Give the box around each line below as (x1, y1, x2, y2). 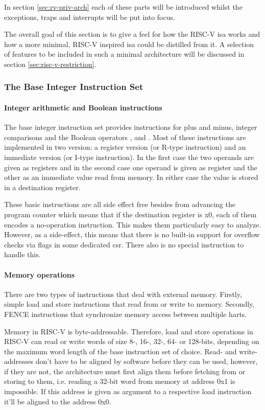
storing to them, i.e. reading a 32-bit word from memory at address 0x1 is (4, 376, 235, 386)
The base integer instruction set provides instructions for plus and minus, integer (4, 122, 257, 132)
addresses (4, 356, 34, 367)
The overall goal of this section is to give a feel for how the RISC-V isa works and (4, 29, 260, 39)
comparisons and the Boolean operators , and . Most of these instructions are (4, 131, 246, 142)
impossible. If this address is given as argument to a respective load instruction (4, 386, 252, 397)
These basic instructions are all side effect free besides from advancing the (4, 199, 235, 210)
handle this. (4, 249, 41, 260)
